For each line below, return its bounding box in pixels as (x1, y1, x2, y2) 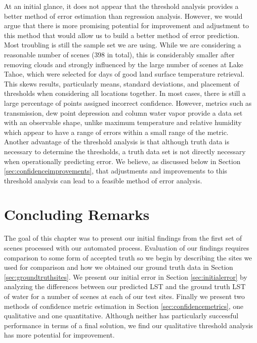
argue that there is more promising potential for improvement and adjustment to (4, 20, 249, 31)
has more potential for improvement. (4, 330, 115, 340)
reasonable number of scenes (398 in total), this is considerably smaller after (4, 49, 235, 59)
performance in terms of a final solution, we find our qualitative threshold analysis (4, 320, 253, 330)
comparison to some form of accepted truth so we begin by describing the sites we (4, 252, 252, 262)
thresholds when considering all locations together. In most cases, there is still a (4, 88, 246, 98)
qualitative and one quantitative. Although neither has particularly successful (4, 310, 239, 321)
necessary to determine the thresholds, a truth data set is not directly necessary (4, 146, 246, 156)
